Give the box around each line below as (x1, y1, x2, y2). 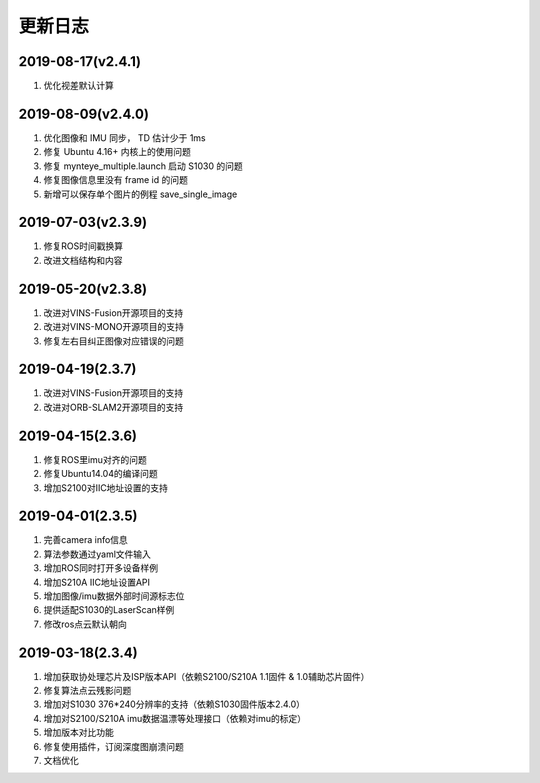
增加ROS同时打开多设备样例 (43, 562, 159, 574)
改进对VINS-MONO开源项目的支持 (43, 321, 184, 333)
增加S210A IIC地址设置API (43, 576, 150, 588)
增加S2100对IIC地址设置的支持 (43, 481, 169, 494)
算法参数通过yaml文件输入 (43, 548, 152, 560)
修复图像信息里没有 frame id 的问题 (43, 174, 189, 186)
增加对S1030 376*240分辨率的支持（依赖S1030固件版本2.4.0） (43, 698, 305, 710)
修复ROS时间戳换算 (43, 240, 124, 252)
